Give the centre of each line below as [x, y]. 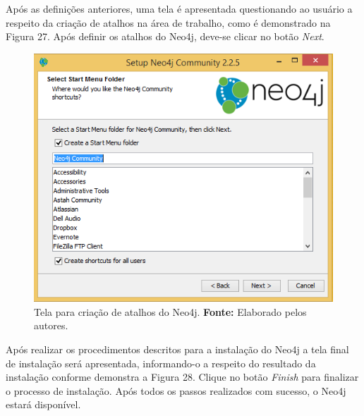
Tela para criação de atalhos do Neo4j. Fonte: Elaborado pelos [170, 311]
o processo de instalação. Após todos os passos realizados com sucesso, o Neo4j [176, 390]
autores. [51, 325]
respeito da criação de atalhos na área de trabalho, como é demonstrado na [168, 22]
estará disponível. [43, 404]
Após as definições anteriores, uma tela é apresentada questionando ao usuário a [179, 8]
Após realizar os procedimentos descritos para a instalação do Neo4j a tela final [177, 349]
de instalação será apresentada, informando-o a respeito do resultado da [161, 363]
